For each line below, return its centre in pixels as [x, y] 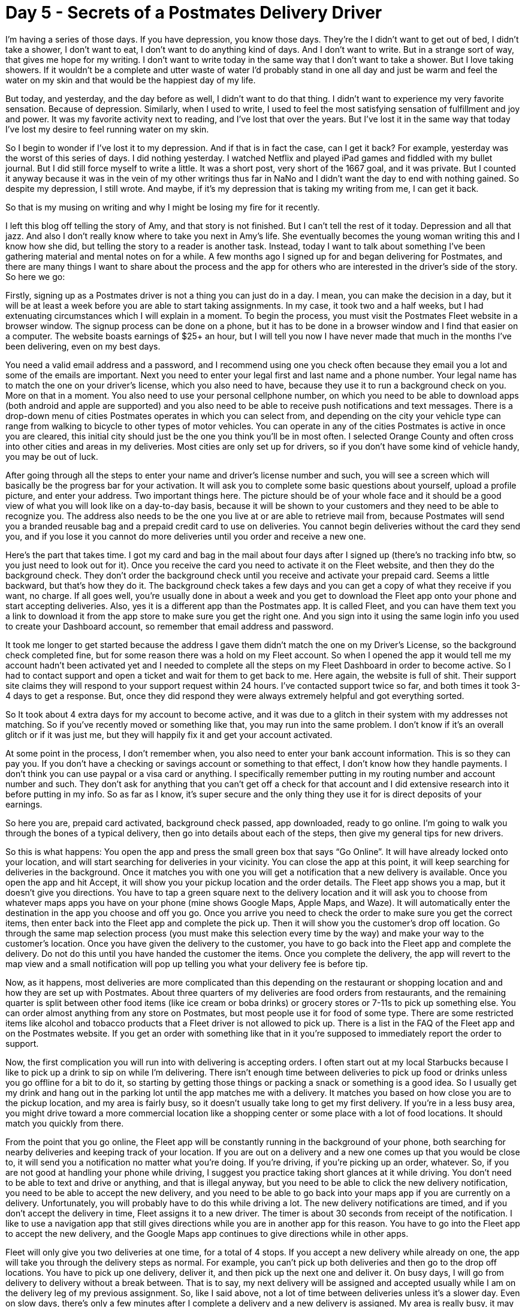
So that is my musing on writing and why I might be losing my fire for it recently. [163, 207]
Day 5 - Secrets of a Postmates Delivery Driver [194, 13]
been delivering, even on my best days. [83, 346]
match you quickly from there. [65, 1123]
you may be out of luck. [52, 456]
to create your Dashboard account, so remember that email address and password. [170, 626]
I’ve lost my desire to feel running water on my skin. [107, 129]
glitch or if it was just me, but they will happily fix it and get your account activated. [169, 734]
